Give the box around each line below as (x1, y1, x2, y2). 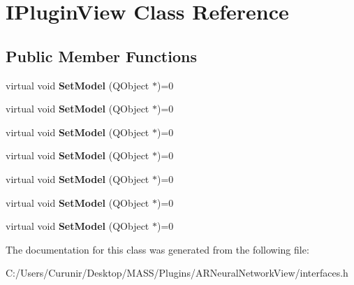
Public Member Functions (6, 45, 197, 66)
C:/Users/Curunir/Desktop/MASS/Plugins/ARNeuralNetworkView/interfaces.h (6, 265, 348, 280)
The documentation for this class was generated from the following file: (6, 242, 309, 256)
